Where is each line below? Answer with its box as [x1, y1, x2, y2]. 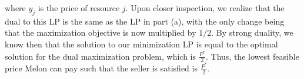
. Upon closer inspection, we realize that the [125, 2, 285, 13]
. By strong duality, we [211, 26, 293, 39]
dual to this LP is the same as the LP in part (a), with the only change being [5, 15, 285, 27]
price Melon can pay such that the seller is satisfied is [5, 62, 198, 74]
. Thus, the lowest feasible [206, 50, 299, 62]
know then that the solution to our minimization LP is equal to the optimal [5, 37, 278, 50]
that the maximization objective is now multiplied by [5, 26, 196, 39]
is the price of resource [38, 2, 120, 13]
